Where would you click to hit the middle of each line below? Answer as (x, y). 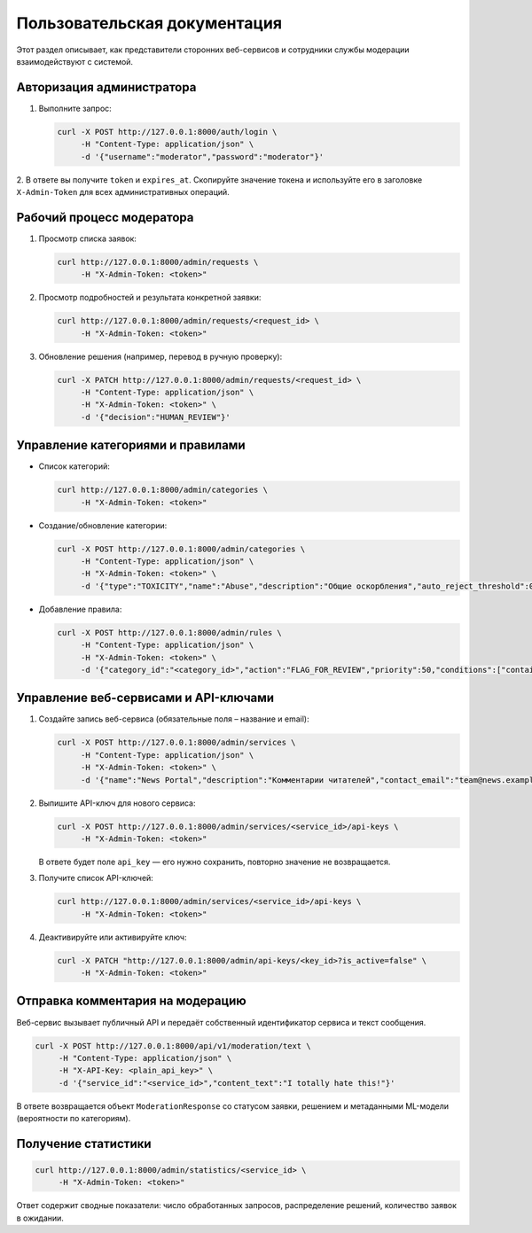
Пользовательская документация (149, 23)
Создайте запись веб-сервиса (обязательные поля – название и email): (174, 719)
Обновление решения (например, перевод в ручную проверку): (160, 356)
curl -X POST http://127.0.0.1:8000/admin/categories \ (181, 549)
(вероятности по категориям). (74, 1119)
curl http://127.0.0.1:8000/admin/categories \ (162, 490)
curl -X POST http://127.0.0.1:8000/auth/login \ (167, 132)
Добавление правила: (80, 609)
